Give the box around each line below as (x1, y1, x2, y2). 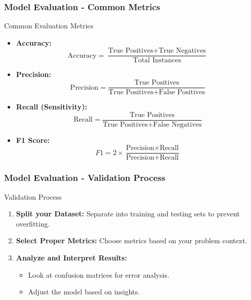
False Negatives (153, 121, 202, 128)
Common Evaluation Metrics (4, 20, 94, 31)
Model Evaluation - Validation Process (4, 171, 165, 184)
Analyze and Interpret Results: (16, 252, 127, 263)
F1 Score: (16, 134, 50, 145)
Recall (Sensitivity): (16, 101, 87, 112)
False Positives (159, 89, 205, 96)
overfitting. (16, 218, 50, 229)
